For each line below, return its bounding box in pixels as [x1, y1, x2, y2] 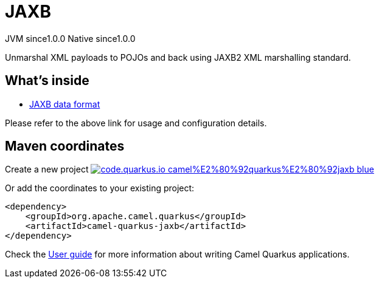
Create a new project [5, 164, 89, 175]
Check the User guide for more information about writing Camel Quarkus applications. [5, 249, 350, 260]
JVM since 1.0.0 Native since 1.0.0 [5, 33, 136, 44]
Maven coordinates [5, 138, 125, 154]
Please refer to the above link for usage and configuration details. [5, 117, 267, 128]
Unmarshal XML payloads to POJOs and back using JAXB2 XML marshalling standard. [5, 52, 351, 63]
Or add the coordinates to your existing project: [5, 183, 195, 194]
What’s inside [5, 73, 89, 89]
